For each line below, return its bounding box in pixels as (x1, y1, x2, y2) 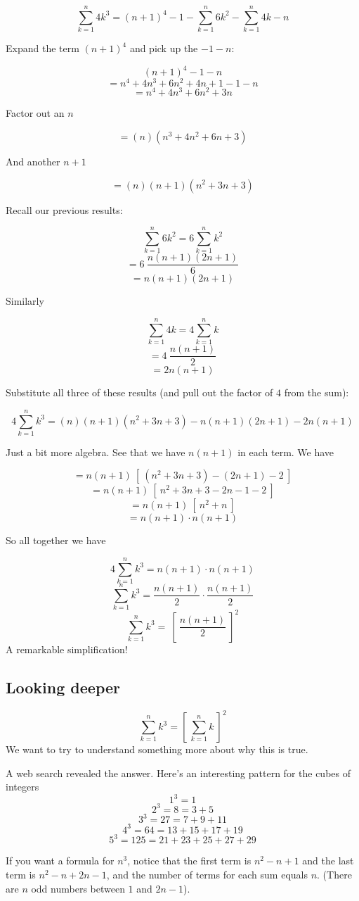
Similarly (6, 294, 44, 308)
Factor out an (6, 106, 65, 120)
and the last (302, 853, 354, 868)
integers (6, 779, 39, 794)
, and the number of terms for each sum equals (106, 867, 308, 881)
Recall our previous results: (6, 202, 123, 217)
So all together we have (6, 533, 106, 548)
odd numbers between (31, 881, 125, 895)
